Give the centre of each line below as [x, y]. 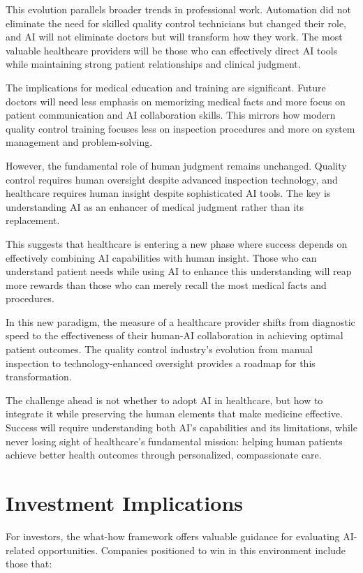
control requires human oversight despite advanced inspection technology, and [172, 179]
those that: [29, 564]
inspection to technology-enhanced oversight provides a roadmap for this [161, 363]
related [21, 550]
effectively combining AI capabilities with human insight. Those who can [161, 257]
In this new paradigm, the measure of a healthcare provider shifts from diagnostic [180, 321]
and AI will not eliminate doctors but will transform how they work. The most [174, 37]
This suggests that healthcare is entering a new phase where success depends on [177, 243]
